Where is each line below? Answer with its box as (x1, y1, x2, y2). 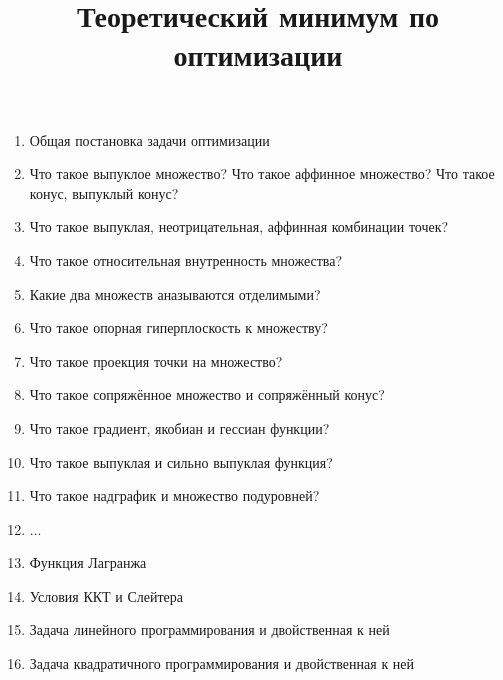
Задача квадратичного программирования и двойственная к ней (29, 653, 415, 674)
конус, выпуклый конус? (29, 182, 179, 203)
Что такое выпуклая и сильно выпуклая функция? (29, 451, 333, 472)
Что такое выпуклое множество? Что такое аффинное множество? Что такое (29, 163, 495, 184)
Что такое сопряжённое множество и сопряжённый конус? (29, 384, 385, 405)
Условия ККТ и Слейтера (29, 585, 184, 606)
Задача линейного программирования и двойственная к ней (29, 619, 390, 640)
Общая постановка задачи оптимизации (29, 129, 270, 150)
